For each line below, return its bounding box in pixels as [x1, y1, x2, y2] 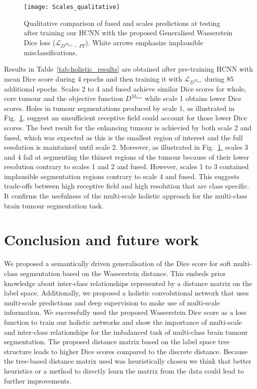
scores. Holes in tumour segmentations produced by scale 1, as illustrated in [4, 102, 235, 113]
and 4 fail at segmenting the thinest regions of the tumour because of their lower [4, 151, 249, 162]
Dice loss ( [24, 37, 56, 47]
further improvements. [4, 375, 71, 386]
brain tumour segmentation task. [4, 200, 104, 210]
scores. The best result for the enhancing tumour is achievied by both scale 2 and [4, 122, 252, 132]
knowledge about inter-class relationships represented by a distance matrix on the [4, 278, 252, 288]
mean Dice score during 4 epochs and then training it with [4, 73, 183, 84]
